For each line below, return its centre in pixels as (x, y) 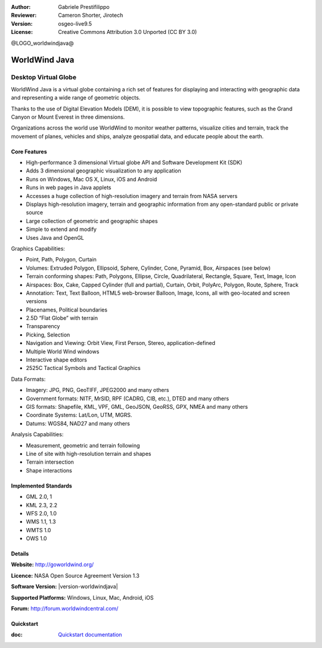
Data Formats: (28, 379)
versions (36, 301)
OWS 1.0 (36, 539)
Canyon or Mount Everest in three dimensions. (68, 117)
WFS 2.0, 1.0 (41, 513)
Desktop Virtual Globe (44, 78)
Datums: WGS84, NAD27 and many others (78, 423)
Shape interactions (49, 470)
